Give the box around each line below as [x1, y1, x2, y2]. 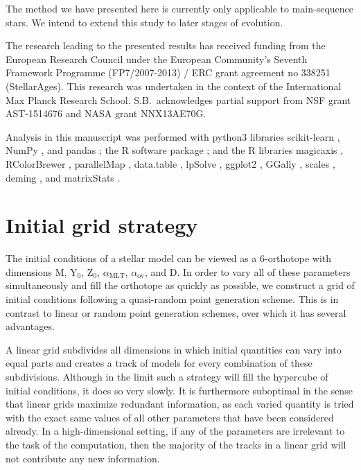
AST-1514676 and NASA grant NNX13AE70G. [6, 106, 206, 121]
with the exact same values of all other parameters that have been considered [6, 410, 334, 424]
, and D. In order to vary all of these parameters [144, 264, 351, 279]
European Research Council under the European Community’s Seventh [6, 51, 308, 66]
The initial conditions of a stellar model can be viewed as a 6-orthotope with [6, 251, 332, 266]
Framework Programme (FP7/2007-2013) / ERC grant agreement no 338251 [6, 65, 331, 80]
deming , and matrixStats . [6, 170, 121, 184]
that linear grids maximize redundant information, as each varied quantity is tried [6, 397, 354, 411]
